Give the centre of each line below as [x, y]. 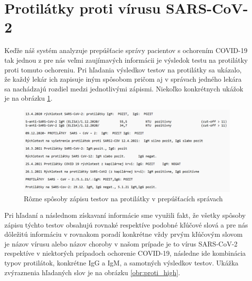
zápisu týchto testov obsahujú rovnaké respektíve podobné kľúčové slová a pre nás [126, 224]
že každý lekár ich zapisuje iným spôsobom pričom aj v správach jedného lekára [123, 79]
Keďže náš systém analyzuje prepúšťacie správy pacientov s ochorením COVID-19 [126, 50]
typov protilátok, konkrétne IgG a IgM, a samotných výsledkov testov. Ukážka [121, 262]
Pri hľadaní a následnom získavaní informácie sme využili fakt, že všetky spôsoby [125, 215]
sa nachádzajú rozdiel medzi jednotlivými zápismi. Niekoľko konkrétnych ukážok [124, 88]
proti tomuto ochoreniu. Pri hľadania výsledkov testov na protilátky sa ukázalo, [123, 69]
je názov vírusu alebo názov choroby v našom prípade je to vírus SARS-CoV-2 [121, 243]
